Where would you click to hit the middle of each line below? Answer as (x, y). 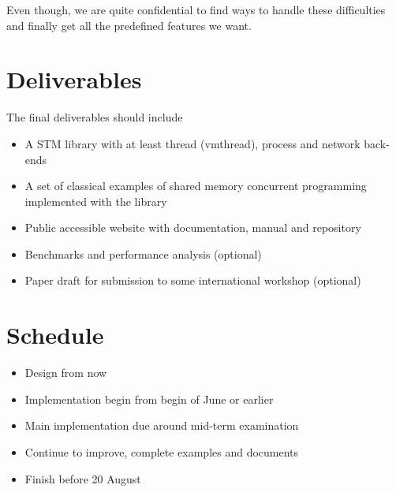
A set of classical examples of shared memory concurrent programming (196, 186)
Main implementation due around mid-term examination (162, 425)
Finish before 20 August (83, 478)
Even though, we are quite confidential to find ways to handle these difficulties (196, 9)
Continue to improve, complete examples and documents (162, 451)
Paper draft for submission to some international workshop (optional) (193, 280)
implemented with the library (96, 201)
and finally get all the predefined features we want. (129, 25)
